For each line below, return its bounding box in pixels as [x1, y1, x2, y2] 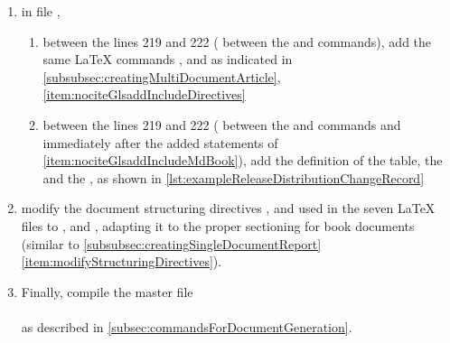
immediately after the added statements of [42, 133, 278, 152]
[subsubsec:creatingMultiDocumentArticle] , [42, 67, 281, 86]
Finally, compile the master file [21, 282, 193, 301]
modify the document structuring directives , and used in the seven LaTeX [21, 199, 436, 218]
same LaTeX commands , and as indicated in [42, 50, 293, 69]
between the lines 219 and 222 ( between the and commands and [42, 115, 401, 134]
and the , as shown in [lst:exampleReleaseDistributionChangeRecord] [42, 168, 425, 187]
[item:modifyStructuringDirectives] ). [21, 252, 222, 271]
